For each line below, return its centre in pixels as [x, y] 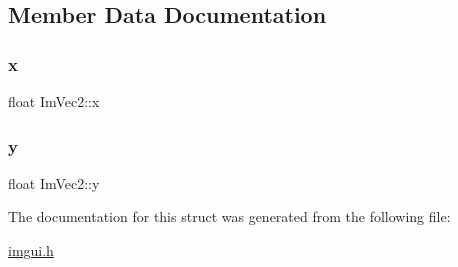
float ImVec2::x [54, 101]
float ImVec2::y [54, 182]
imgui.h [31, 250]
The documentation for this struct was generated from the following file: [229, 216]
